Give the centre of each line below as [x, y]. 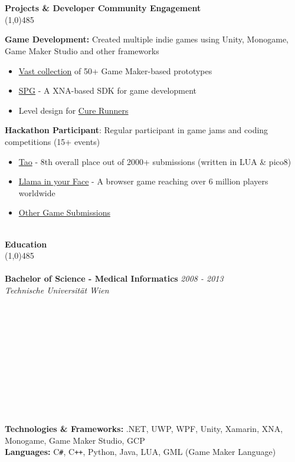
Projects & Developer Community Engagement [103, 8]
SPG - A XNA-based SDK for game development [107, 90]
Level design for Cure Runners [73, 110]
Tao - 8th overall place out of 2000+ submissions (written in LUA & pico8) [155, 161]
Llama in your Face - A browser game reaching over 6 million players [143, 181]
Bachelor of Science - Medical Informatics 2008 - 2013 [114, 278]
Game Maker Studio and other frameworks [82, 50]
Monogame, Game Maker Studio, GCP [75, 440]
